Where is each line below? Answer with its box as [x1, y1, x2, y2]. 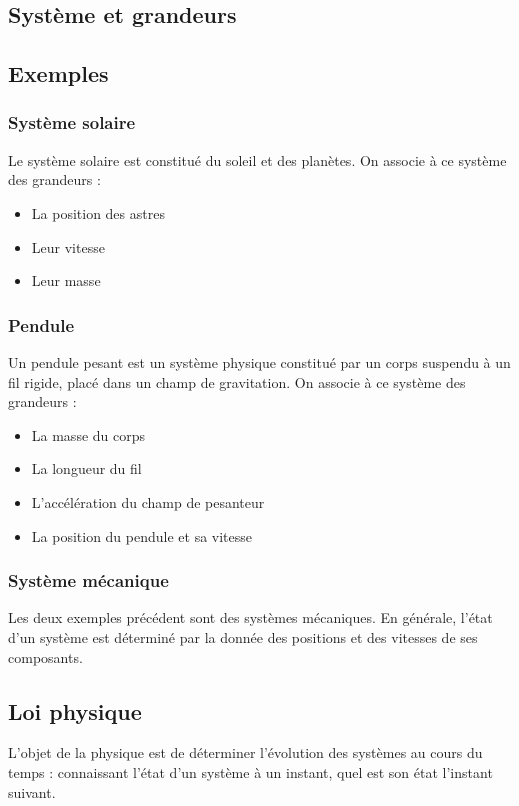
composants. [8, 646, 83, 667]
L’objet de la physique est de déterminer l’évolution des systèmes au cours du [8, 742, 483, 763]
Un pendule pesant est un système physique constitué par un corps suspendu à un [8, 351, 511, 372]
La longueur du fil [31, 458, 142, 479]
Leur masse [31, 270, 101, 291]
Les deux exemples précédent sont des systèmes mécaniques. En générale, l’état [8, 607, 493, 628]
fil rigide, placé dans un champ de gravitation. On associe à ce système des [8, 371, 466, 392]
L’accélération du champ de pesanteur [31, 491, 265, 512]
